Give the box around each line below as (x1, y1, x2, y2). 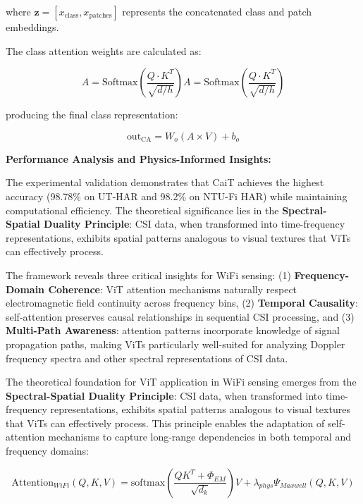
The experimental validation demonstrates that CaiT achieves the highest (6, 175, 324, 190)
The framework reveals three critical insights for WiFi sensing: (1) (6, 267, 291, 282)
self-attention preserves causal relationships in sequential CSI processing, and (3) (6, 309, 355, 324)
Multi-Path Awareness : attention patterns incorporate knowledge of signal (6, 323, 340, 338)
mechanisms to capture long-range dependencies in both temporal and (48, 429, 351, 444)
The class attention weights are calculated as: (6, 43, 202, 58)
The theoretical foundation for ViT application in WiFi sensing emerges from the (6, 374, 357, 389)
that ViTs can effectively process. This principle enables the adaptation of (6, 415, 325, 430)
